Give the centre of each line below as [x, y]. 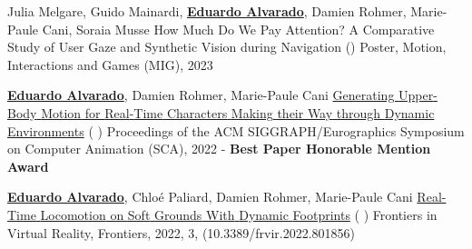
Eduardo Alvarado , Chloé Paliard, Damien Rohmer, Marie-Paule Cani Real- [227, 197]
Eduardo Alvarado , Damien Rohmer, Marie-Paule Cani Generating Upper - [222, 95]
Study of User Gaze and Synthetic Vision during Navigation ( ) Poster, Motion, [227, 47]
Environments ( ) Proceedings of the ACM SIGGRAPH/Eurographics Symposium [236, 130]
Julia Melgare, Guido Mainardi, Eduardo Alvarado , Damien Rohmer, [207, 11]
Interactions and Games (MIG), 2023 [110, 64]
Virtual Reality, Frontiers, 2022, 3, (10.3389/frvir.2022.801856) [181, 232]
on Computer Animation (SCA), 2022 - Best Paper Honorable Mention [219, 149]
